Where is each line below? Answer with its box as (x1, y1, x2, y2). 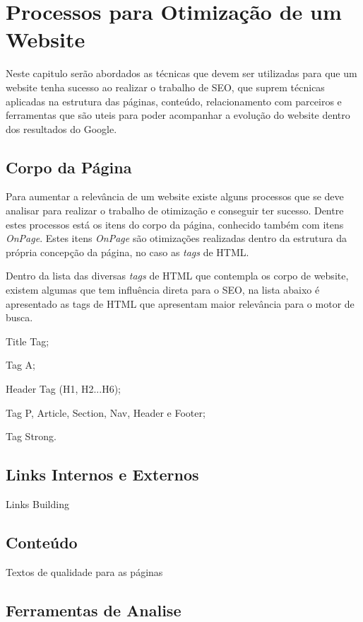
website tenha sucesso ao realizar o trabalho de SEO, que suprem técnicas (6, 79, 325, 94)
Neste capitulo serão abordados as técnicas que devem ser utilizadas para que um (6, 66, 357, 81)
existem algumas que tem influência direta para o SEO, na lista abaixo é (6, 282, 320, 297)
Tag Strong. (6, 429, 57, 444)
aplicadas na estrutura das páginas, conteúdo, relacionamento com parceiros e (6, 93, 342, 108)
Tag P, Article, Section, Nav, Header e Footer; (6, 405, 206, 420)
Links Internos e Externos (6, 463, 199, 485)
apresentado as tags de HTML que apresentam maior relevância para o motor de (6, 296, 355, 311)
